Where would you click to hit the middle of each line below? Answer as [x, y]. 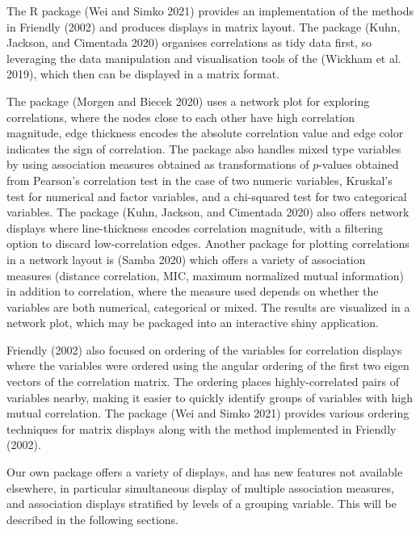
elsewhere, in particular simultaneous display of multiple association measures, [200, 487]
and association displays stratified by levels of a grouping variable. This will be [202, 504]
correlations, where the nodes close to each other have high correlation [181, 117]
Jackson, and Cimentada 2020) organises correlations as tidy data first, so [189, 42]
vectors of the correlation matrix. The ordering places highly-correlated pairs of [203, 382]
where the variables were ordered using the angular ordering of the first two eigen [208, 365]
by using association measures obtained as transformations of [158, 164]
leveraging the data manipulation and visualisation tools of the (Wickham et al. [204, 58]
